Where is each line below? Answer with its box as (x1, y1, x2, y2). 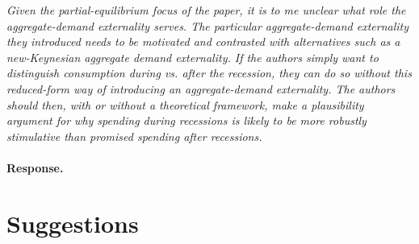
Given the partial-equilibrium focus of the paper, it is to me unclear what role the (6, 2, 406, 18)
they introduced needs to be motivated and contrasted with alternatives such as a (6, 33, 400, 50)
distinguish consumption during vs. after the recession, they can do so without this (6, 64, 412, 81)
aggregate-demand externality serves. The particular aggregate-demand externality (6, 17, 409, 34)
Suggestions (6, 206, 139, 239)
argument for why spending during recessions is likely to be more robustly (6, 112, 367, 129)
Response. (6, 159, 64, 176)
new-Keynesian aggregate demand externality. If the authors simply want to (6, 48, 379, 65)
